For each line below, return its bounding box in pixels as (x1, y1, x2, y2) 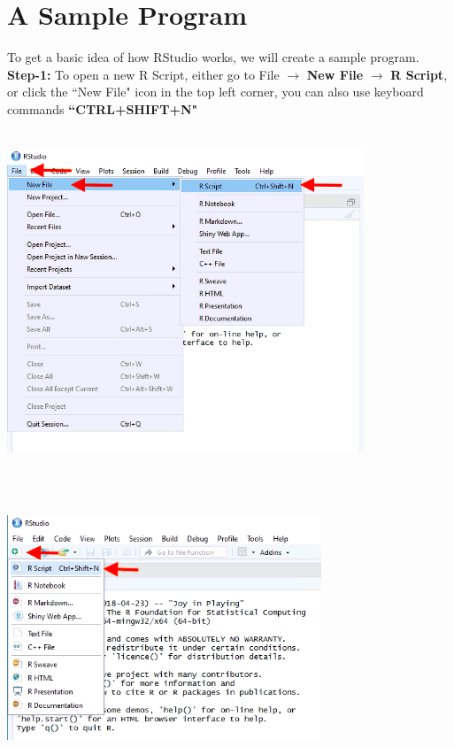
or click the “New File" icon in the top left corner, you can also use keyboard (7, 82, 424, 101)
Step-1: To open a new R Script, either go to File (7, 65, 280, 83)
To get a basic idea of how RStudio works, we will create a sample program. (7, 48, 419, 66)
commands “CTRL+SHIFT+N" (7, 99, 198, 118)
